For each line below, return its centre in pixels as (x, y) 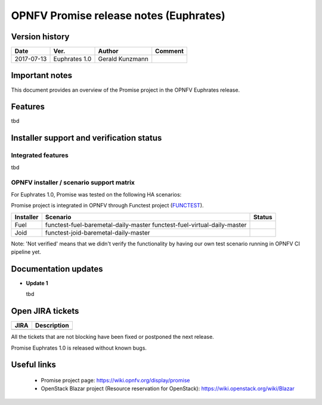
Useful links (34, 365)
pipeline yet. (26, 252)
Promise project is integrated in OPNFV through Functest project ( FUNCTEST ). (107, 205)
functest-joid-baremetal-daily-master (97, 232)
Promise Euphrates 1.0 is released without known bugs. (79, 348)
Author (108, 51)
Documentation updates (57, 269)
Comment (170, 51)
